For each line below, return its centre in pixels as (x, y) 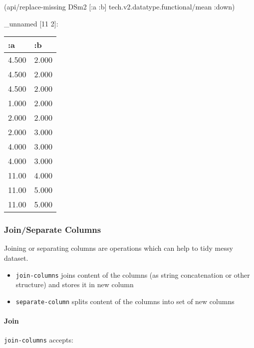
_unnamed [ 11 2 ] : (31, 23)
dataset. (16, 258)
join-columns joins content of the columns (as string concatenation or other (133, 274)
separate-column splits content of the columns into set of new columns (125, 301)
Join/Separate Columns (53, 230)
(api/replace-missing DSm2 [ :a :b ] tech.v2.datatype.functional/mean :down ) (120, 6)
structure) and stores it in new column (75, 284)
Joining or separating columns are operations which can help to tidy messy (119, 248)
